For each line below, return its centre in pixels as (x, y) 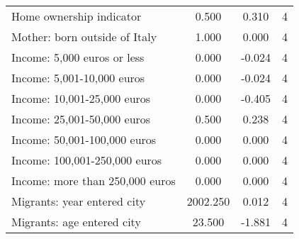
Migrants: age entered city (76, 222)
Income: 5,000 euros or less (78, 57)
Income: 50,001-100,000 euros (84, 139)
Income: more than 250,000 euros (94, 180)
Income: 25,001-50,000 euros (81, 119)
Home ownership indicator (77, 16)
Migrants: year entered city (79, 201)
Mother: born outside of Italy (84, 37)
